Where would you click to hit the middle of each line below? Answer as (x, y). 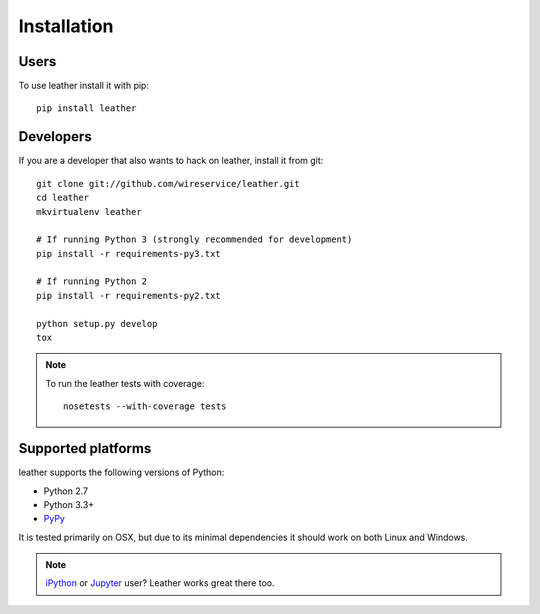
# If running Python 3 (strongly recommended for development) (194, 239)
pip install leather (86, 108)
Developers (55, 136)
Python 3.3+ (69, 504)
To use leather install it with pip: (84, 86)
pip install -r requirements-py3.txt (129, 253)
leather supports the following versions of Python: (121, 472)
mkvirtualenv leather (89, 211)
